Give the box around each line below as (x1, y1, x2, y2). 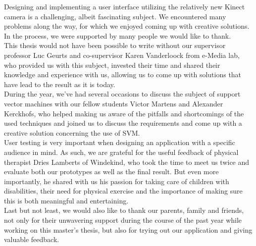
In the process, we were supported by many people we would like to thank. (4, 30, 231, 41)
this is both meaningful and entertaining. (4, 195, 129, 205)
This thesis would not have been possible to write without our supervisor (4, 40, 226, 50)
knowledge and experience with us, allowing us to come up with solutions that (4, 69, 242, 80)
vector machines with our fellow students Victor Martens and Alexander (4, 98, 223, 108)
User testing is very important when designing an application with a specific (4, 137, 235, 148)
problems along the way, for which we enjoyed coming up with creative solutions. (4, 21, 250, 31)
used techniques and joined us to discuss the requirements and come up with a (4, 118, 242, 128)
